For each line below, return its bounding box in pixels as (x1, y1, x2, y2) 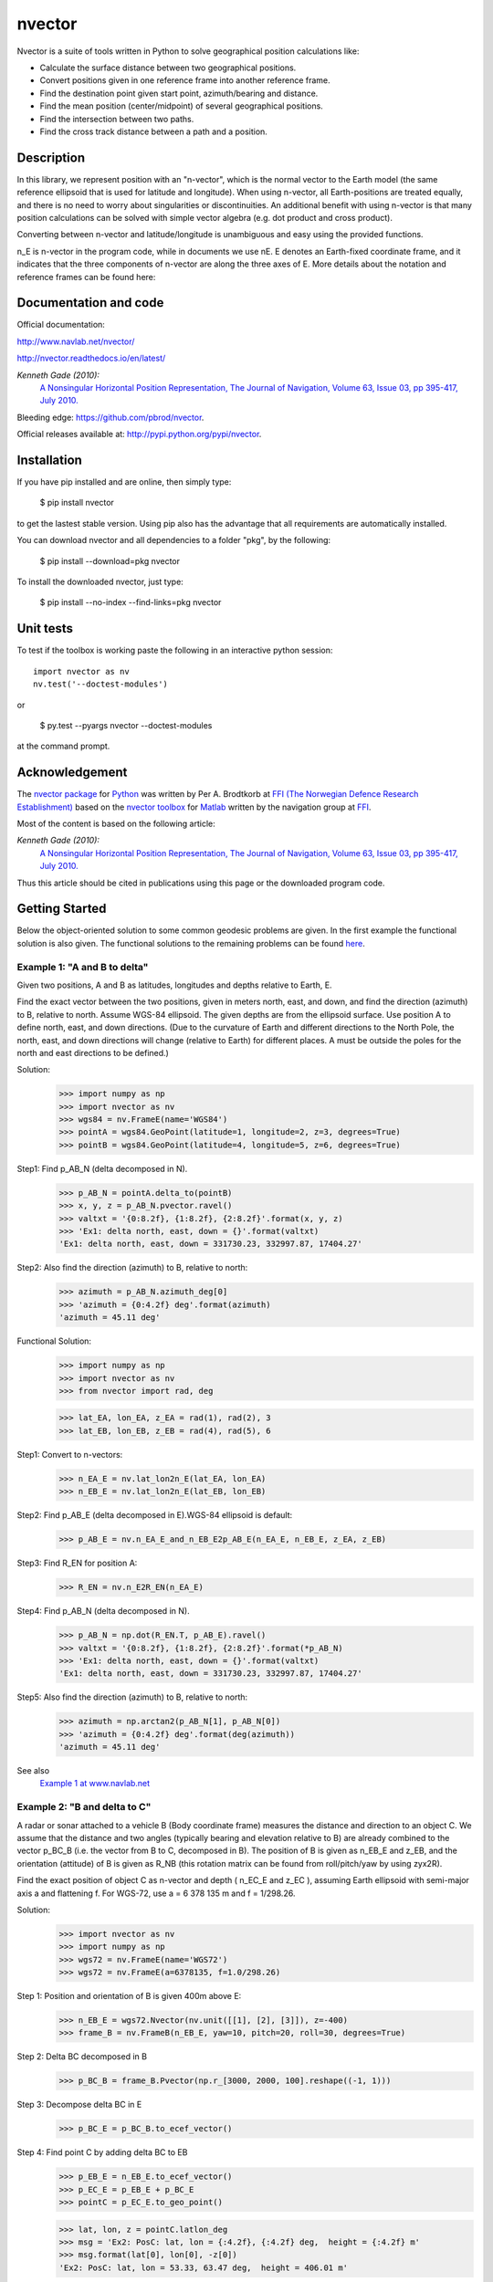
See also (16, 1765, 50, 1776)
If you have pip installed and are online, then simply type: (16, 476, 232, 487)
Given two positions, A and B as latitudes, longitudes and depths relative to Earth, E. (16, 979, 332, 990)
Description (16, 150, 86, 165)
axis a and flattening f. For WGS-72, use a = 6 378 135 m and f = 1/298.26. (16, 1888, 296, 1899)
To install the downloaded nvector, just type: (16, 576, 184, 588)
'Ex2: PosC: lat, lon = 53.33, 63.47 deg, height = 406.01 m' (58, 2262, 349, 2273)
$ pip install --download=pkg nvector (39, 555, 181, 566)
